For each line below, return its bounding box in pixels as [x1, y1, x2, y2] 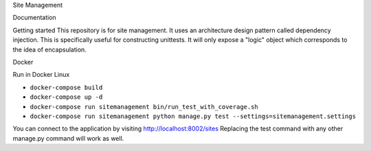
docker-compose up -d [30, 93, 103, 101]
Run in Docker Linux [12, 71, 70, 79]
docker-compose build [30, 83, 103, 91]
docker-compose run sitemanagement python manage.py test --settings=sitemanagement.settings [30, 112, 357, 120]
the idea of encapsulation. [12, 45, 87, 54]
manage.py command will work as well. [12, 134, 124, 142]
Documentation [12, 14, 56, 22]
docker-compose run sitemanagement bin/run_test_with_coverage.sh [30, 103, 259, 111]
